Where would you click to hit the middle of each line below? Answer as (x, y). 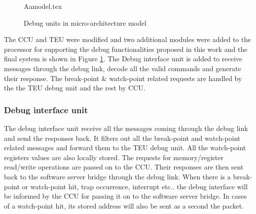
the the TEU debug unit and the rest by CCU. (75, 88)
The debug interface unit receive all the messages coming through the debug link (126, 128)
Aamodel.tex (43, 6)
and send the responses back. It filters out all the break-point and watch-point (122, 138)
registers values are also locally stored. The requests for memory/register (114, 157)
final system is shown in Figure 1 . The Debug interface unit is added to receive (123, 59)
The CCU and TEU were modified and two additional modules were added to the (128, 39)
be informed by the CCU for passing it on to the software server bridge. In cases (126, 196)
